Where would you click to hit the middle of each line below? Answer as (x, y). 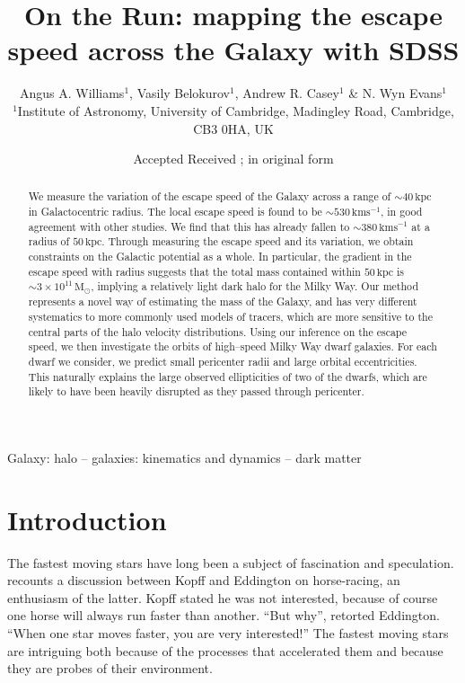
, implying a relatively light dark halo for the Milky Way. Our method (254, 286)
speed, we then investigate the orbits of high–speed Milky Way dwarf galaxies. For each (232, 346)
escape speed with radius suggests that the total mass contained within (194, 271)
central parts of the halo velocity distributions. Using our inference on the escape (218, 331)
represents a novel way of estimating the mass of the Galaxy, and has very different (223, 302)
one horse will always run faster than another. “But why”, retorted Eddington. (224, 615)
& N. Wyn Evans (395, 93)
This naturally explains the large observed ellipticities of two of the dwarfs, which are (228, 376)
